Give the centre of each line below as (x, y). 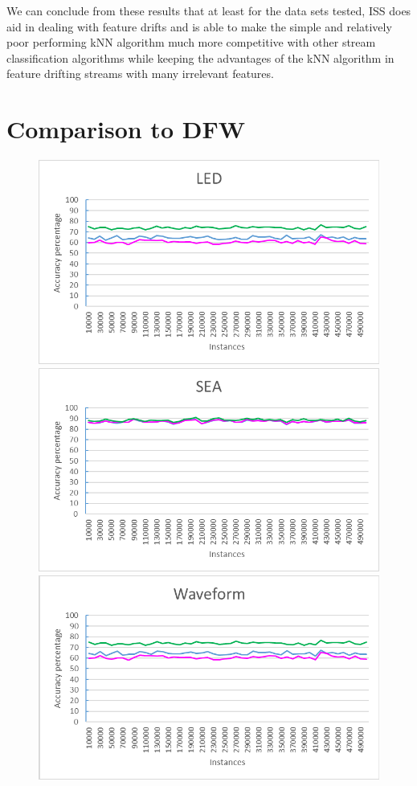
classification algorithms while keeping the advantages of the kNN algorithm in (200, 57)
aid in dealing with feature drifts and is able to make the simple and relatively (199, 26)
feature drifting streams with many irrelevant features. (140, 74)
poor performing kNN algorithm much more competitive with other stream (191, 42)
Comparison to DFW (126, 129)
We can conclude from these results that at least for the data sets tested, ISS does (209, 10)
